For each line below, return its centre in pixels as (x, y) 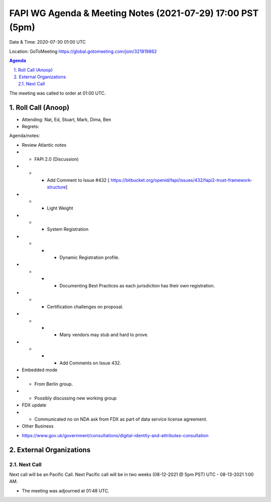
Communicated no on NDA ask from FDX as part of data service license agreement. (121, 419)
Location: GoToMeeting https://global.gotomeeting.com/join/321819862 (83, 51)
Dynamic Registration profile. (90, 258)
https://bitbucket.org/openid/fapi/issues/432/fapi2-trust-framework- (182, 180)
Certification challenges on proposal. (85, 307)
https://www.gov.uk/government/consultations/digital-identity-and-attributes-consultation (115, 435)
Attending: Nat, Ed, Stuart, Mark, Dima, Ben (66, 119)
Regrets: (31, 126)
